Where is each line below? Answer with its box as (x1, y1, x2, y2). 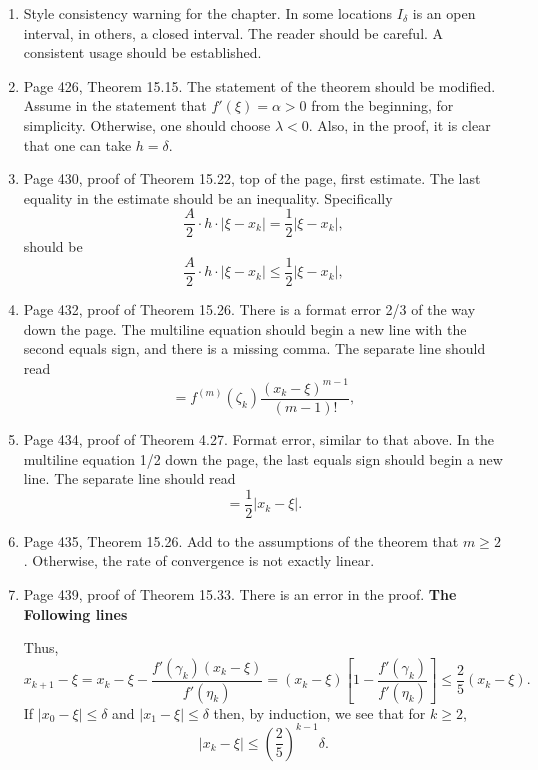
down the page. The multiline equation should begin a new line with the (23, 318, 467, 339)
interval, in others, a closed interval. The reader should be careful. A (23, 22, 444, 43)
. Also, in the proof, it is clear (308, 114, 491, 135)
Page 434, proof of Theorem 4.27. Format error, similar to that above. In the (23, 429, 494, 449)
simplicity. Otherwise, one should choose (23, 114, 271, 135)
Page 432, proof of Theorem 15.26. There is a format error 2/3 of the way (23, 299, 476, 320)
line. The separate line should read (23, 468, 236, 489)
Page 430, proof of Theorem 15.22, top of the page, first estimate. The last (23, 168, 481, 189)
